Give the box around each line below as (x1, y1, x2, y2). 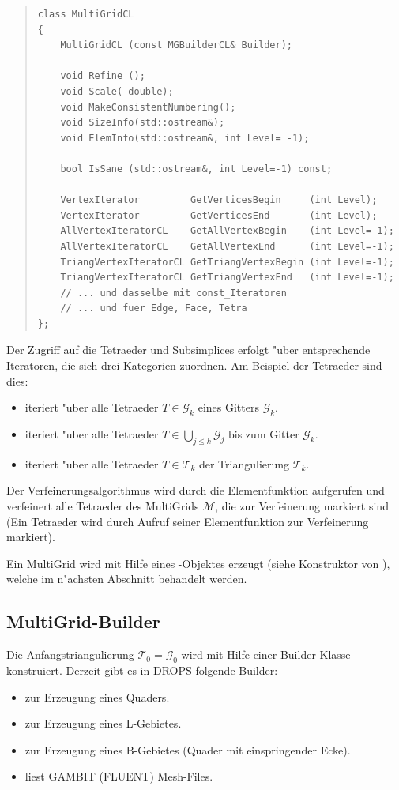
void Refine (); (60, 70, 145, 82)
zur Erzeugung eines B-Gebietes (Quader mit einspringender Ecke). (24, 741, 351, 758)
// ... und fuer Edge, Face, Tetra (60, 303, 247, 314)
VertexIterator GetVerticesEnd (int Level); (60, 209, 378, 221)
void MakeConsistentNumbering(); (60, 101, 236, 113)
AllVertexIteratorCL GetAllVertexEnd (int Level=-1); (60, 240, 394, 252)
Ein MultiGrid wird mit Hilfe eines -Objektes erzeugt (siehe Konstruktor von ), (6, 555, 390, 571)
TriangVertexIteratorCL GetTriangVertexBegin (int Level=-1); (60, 256, 394, 268)
